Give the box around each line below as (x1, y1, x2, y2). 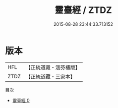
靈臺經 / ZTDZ (54, 4, 113, 16)
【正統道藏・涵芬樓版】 (25, 64, 81, 71)
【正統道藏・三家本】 (25, 73, 76, 80)
